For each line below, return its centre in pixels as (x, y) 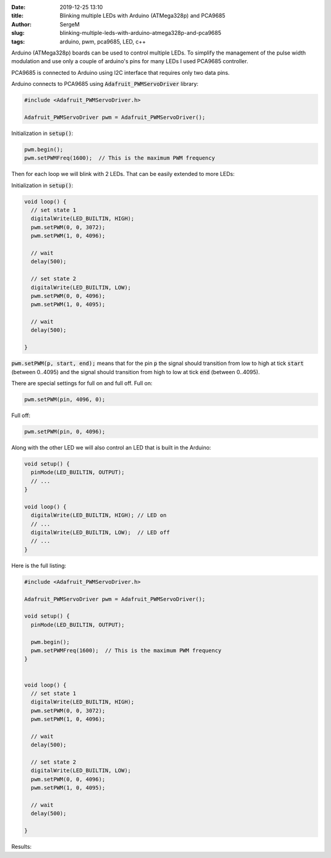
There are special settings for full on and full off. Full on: (82, 383)
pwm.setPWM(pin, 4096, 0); (65, 400)
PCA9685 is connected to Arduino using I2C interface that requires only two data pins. (120, 72)
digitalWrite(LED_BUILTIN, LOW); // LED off (100, 533)
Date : (18, 7)
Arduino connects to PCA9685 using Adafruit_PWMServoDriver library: (105, 84)
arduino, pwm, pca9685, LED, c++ (103, 41)
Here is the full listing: (39, 565)
